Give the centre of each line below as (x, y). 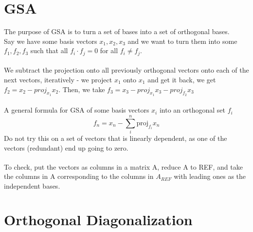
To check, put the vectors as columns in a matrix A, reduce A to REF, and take (123, 166)
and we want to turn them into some (182, 41)
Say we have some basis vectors (51, 41)
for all (109, 50)
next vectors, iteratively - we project (58, 79)
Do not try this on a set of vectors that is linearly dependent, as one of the (116, 138)
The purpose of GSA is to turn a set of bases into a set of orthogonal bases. (117, 31)
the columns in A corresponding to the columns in (79, 176)
